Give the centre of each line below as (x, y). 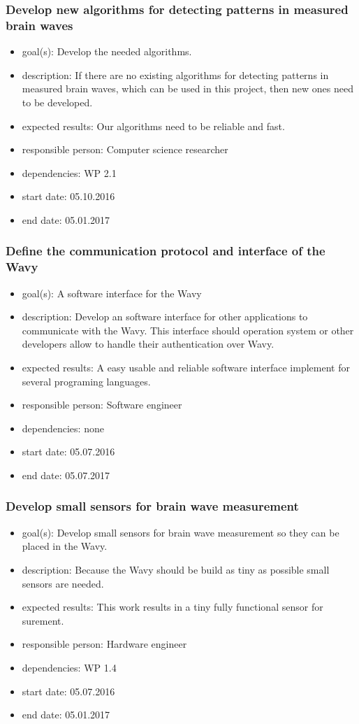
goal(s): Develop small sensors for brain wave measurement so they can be (181, 532)
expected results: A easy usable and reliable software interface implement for (186, 367)
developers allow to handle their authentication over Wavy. (148, 344)
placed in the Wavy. (65, 546)
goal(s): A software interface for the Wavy (112, 293)
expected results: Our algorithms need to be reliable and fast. (153, 126)
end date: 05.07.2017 (66, 475)
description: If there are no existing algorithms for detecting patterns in (175, 74)
